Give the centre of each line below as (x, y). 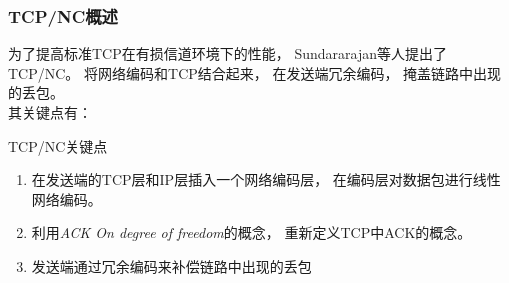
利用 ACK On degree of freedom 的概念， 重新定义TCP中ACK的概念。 (251, 232)
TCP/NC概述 (63, 15)
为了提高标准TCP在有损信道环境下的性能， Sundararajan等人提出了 (227, 53)
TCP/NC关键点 (58, 145)
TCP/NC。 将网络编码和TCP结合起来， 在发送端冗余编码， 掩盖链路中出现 (255, 72)
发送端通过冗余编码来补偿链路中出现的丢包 (171, 265)
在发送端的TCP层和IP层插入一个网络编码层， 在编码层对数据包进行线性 (266, 179)
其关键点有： (50, 112)
